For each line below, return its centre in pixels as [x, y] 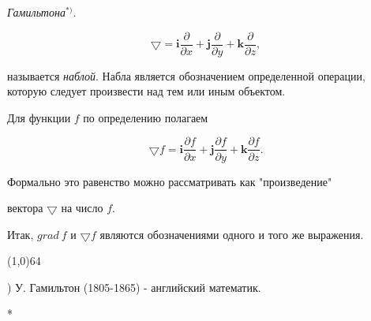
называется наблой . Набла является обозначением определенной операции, [186, 75]
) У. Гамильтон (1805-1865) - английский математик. [134, 287]
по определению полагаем [146, 117]
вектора [25, 208]
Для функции [39, 117]
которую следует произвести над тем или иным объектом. [146, 91]
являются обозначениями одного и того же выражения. [232, 234]
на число [82, 208]
